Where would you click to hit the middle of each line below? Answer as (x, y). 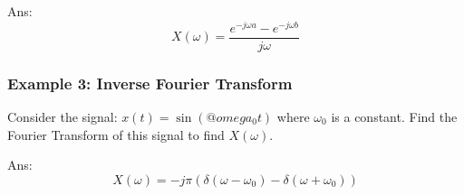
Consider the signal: (63, 116)
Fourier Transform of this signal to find (116, 134)
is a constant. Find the (394, 116)
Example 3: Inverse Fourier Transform (150, 83)
